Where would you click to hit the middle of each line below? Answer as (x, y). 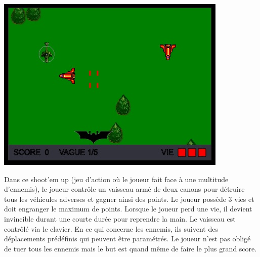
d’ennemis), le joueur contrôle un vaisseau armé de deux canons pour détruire (124, 189)
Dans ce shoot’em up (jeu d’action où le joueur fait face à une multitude (116, 179)
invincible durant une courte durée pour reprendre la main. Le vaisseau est (120, 218)
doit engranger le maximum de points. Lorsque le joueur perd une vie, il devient (128, 209)
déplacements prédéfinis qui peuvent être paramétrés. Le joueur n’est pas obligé (127, 239)
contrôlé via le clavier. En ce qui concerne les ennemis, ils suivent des (111, 228)
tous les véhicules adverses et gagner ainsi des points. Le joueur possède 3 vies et (129, 199)
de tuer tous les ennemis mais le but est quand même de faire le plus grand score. (131, 248)
